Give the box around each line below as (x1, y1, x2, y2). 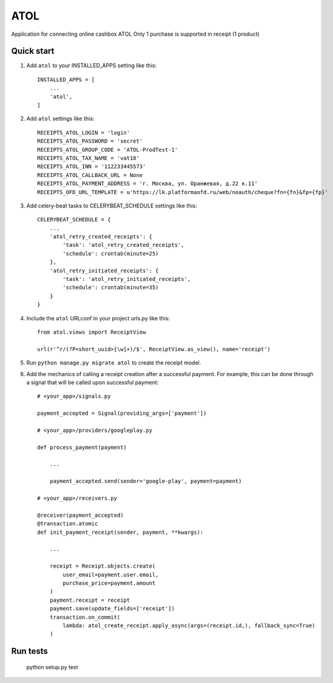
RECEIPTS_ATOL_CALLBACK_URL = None (37, 172, 143, 178)
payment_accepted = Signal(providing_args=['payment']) (37, 410, 207, 417)
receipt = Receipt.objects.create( (49, 563, 156, 570)
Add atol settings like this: (26, 115, 95, 123)
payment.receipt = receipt (49, 596, 130, 604)
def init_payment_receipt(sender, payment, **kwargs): (37, 528, 204, 536)
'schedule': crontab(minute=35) (62, 284, 159, 291)
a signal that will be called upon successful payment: (26, 379, 159, 386)
